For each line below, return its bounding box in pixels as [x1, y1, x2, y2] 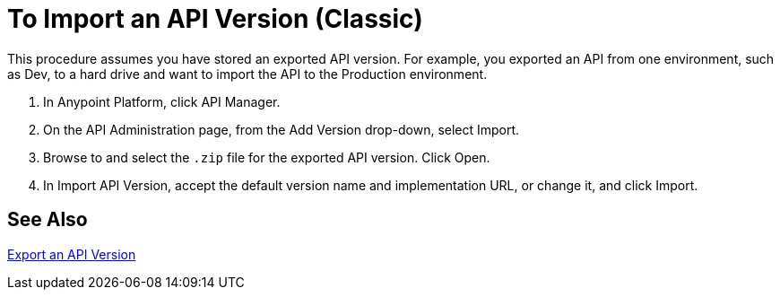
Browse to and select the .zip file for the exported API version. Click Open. [43, 149, 490, 165]
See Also [7, 208, 88, 231]
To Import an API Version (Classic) [7, 4, 423, 34]
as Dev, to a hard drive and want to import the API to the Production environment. [7, 66, 488, 82]
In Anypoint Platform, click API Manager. [43, 93, 281, 109]
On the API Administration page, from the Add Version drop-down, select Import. [43, 121, 520, 137]
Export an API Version [7, 246, 136, 262]
